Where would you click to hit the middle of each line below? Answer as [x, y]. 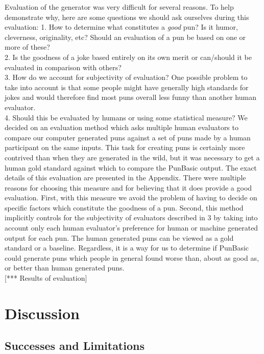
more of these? [27, 47]
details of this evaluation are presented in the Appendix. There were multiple [125, 178]
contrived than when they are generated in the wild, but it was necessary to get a [132, 157]
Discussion [42, 313]
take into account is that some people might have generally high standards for [127, 87]
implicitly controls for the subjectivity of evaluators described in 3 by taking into [131, 217]
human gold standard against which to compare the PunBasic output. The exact [131, 167]
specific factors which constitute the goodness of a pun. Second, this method [124, 207]
